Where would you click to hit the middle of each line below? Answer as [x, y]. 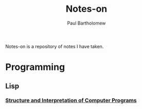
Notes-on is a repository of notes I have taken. [55, 46]
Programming [35, 67]
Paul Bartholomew [86, 23]
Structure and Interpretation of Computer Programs [71, 100]
